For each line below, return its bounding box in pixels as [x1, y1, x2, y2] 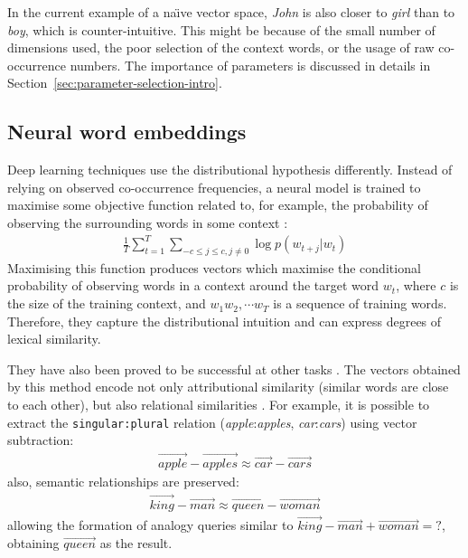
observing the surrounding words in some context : [7, 213, 288, 232]
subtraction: [7, 430, 74, 449]
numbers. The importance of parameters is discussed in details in [70, 55, 431, 74]
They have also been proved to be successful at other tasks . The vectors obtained [7, 359, 461, 378]
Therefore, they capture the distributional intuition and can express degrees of [7, 311, 442, 330]
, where [396, 276, 436, 295]
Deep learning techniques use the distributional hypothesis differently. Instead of [7, 160, 453, 179]
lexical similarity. [7, 329, 101, 348]
